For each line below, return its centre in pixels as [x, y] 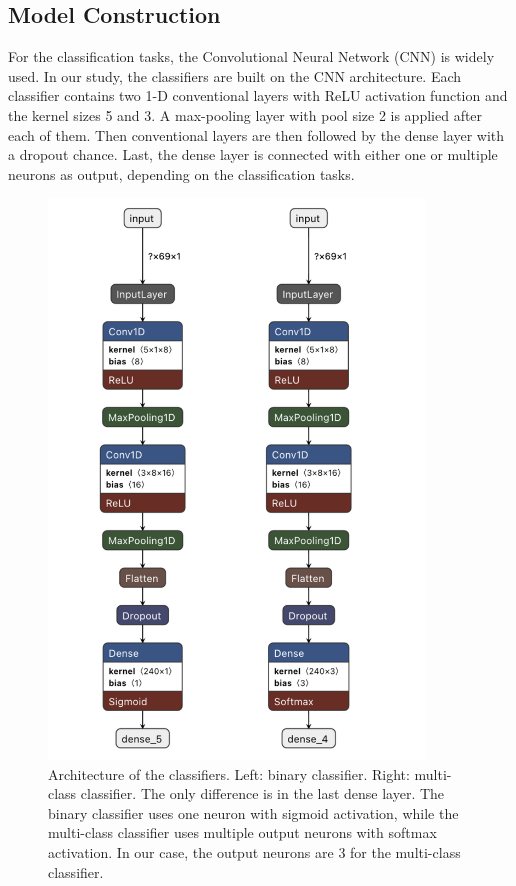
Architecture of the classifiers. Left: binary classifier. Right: [229, 773]
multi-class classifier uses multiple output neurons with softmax [242, 832]
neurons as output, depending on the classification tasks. [181, 173]
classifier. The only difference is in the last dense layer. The [262, 793]
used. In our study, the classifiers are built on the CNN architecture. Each [235, 75]
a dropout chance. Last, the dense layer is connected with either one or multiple [253, 154]
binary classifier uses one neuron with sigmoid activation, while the [253, 812]
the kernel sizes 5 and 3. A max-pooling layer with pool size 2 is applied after [245, 114]
